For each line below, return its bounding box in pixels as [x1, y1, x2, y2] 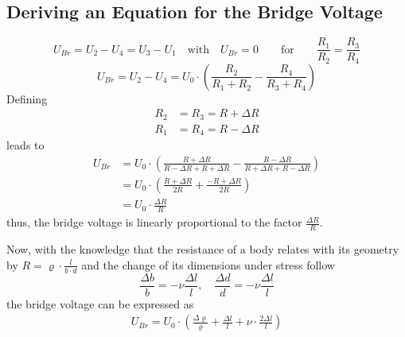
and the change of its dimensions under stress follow [81, 256, 335, 273]
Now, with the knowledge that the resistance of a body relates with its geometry [6, 241, 399, 258]
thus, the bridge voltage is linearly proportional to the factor [6, 214, 302, 230]
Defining [6, 90, 48, 107]
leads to [6, 137, 45, 153]
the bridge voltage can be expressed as [6, 295, 194, 312]
